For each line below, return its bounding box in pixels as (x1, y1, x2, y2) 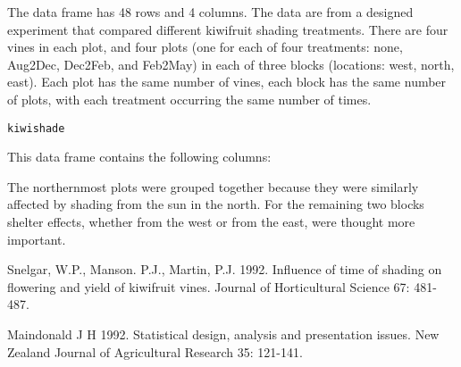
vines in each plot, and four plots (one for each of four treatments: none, (7, 38, 403, 56)
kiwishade (7, 121, 65, 135)
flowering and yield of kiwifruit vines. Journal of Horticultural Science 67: (7, 277, 410, 296)
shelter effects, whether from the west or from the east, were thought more (7, 213, 415, 230)
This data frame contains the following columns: (7, 147, 272, 166)
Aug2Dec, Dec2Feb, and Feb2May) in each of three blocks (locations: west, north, (7, 54, 455, 73)
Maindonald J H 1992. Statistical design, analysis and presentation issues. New (7, 324, 440, 343)
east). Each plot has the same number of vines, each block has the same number (7, 72, 447, 91)
